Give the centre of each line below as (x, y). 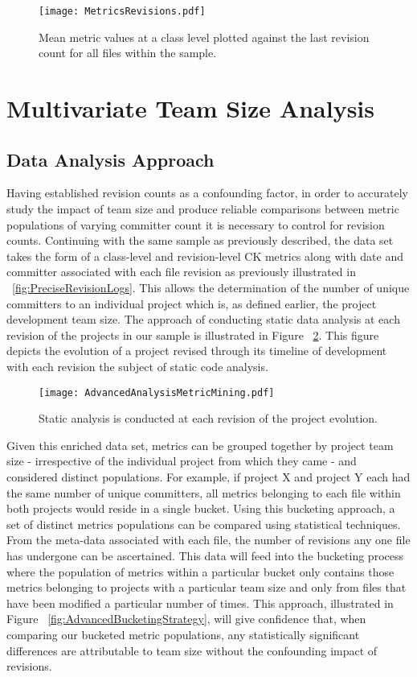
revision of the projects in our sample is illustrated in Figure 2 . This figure (193, 334)
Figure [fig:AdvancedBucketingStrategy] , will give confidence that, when (186, 619)
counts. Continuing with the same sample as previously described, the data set (200, 240)
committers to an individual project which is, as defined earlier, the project (192, 303)
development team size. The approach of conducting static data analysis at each (203, 319)
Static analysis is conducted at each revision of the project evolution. (208, 418)
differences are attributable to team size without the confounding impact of (192, 650)
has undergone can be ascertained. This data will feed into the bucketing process (205, 555)
